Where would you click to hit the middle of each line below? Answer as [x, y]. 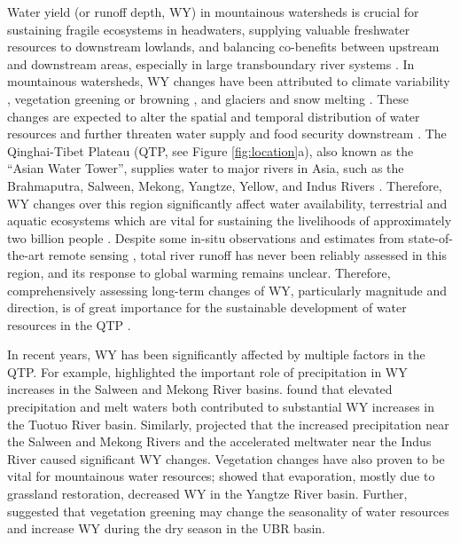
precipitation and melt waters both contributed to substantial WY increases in [221, 407]
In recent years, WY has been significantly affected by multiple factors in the [216, 354]
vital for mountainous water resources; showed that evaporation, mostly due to [221, 476]
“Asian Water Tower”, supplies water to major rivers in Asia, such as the [206, 168]
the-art [26, 255]
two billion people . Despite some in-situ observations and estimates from [206, 237]
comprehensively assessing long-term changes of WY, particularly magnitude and [227, 290]
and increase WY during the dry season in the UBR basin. [166, 528]
